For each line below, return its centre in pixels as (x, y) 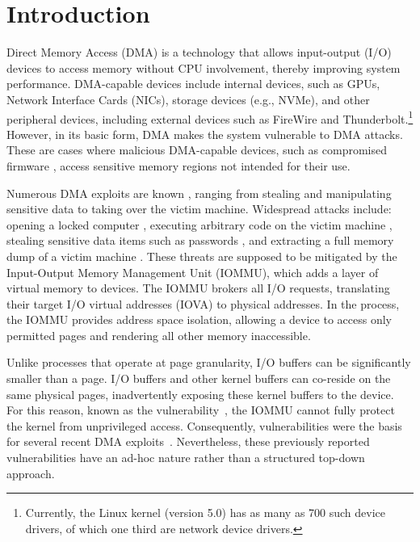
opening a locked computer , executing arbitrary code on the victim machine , (199, 224)
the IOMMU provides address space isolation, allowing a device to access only (199, 319)
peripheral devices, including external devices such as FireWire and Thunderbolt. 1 (210, 117)
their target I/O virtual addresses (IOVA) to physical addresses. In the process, (203, 303)
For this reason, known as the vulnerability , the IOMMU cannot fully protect (201, 410)
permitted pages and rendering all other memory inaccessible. (159, 335)
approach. (31, 473)
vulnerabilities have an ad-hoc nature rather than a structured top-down (186, 458)
